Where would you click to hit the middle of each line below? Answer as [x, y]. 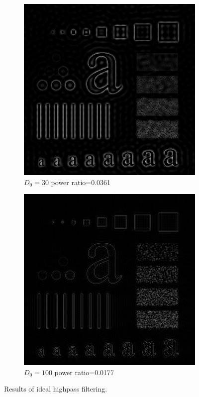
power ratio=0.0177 [84, 372]
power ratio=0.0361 [81, 182]
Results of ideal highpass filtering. [56, 389]
